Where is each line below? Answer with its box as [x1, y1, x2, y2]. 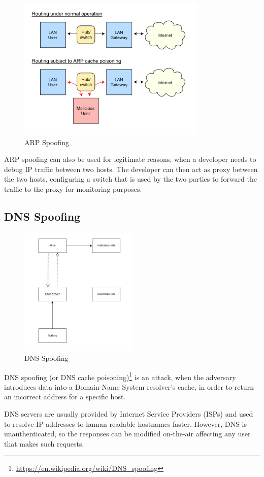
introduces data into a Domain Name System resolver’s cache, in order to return [4, 381, 254, 392]
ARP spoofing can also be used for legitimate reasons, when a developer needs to [4, 154, 256, 164]
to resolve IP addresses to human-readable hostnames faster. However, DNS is [4, 418, 247, 429]
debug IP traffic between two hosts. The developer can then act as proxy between [4, 163, 258, 174]
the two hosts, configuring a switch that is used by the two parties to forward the [4, 174, 257, 184]
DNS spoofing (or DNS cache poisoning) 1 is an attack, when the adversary [4, 370, 236, 382]
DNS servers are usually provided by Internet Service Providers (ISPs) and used [4, 408, 253, 419]
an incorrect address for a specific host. [4, 391, 126, 402]
